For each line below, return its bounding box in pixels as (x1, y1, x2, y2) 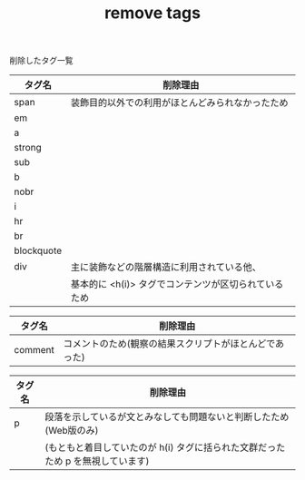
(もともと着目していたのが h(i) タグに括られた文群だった (44, 441, 286, 454)
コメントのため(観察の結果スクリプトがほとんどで (63, 338, 276, 350)
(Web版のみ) (44, 425, 99, 437)
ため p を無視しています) (44, 455, 150, 467)
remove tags (103, 3, 202, 24)
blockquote (14, 244, 63, 257)
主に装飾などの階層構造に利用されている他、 (71, 261, 261, 274)
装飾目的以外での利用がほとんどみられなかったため (71, 96, 289, 109)
